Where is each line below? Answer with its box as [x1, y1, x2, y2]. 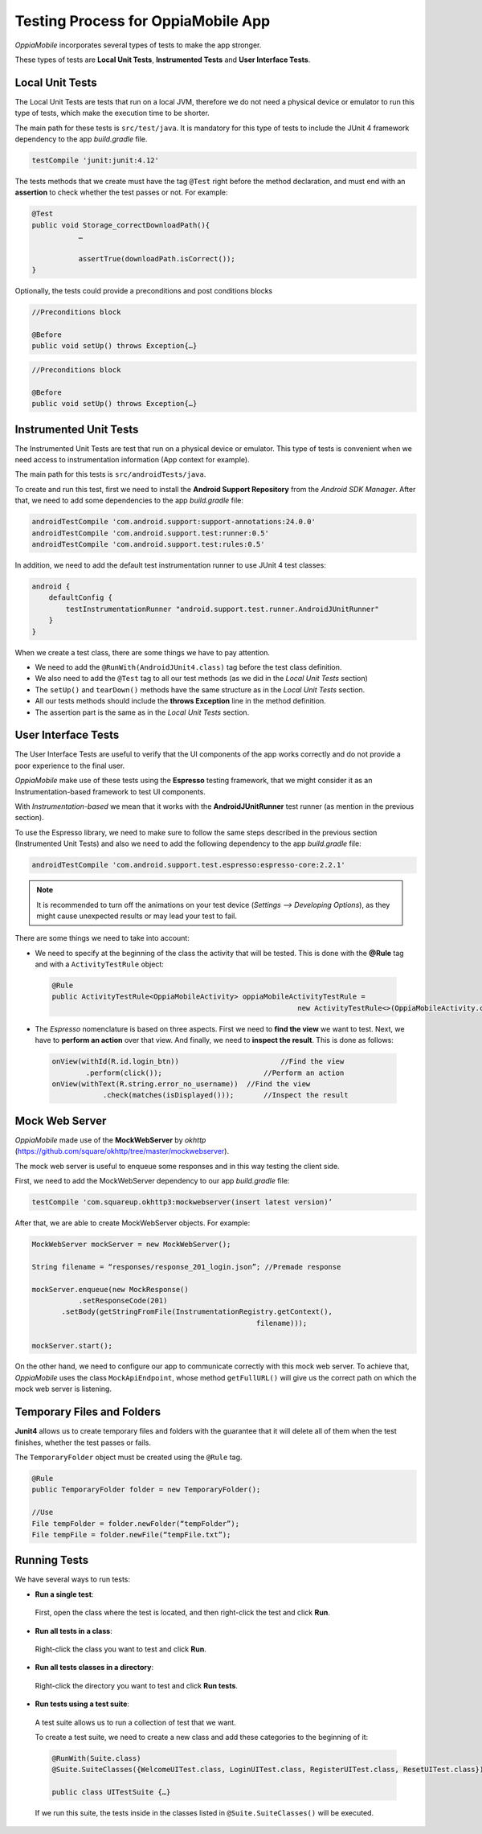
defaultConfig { [48, 593, 112, 602]
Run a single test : [35, 1589, 94, 1599]
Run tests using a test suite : [35, 1699, 130, 1709]
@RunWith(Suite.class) [51, 1754, 141, 1762]
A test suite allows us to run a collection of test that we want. [35, 1717, 236, 1727]
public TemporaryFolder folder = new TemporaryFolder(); [31, 1485, 261, 1495]
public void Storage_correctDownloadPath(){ [31, 220, 210, 229]
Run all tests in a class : [35, 1626, 112, 1635]
